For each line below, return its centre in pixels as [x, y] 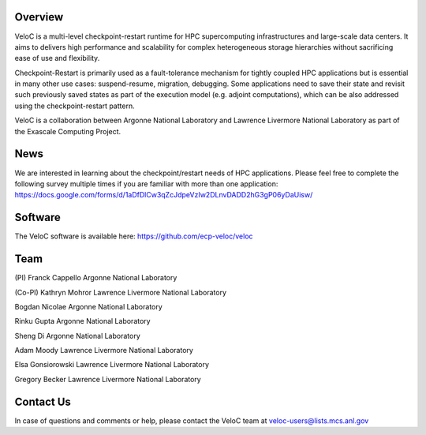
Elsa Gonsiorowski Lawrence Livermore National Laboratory [112, 365]
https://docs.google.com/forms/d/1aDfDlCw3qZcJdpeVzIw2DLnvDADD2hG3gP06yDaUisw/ [164, 195]
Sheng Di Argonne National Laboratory [78, 336]
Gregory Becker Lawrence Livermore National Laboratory [108, 379]
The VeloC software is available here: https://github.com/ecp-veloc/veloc [134, 236]
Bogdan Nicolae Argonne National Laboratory [89, 306]
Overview [39, 17]
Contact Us [43, 401]
